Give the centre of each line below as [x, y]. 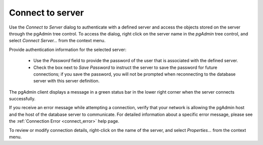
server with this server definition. [66, 81]
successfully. [22, 99]
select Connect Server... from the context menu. [57, 41]
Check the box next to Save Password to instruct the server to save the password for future [125, 67]
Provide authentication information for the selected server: [68, 49]
